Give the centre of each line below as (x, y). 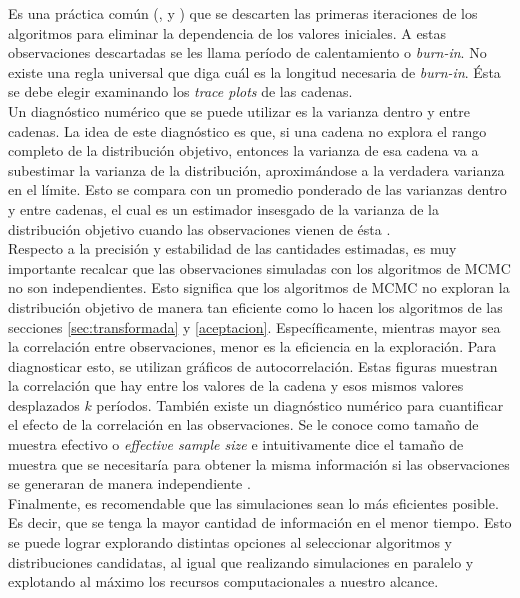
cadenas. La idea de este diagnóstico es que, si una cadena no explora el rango (247, 130)
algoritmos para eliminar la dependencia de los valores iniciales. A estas (227, 32)
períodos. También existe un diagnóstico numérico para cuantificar (300, 404)
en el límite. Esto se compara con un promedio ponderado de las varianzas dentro (257, 189)
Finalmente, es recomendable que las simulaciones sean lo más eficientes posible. (253, 502)
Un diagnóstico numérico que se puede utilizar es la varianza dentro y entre (239, 110)
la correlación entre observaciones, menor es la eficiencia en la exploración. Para (252, 346)
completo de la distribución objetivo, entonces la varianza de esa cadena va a (243, 150)
